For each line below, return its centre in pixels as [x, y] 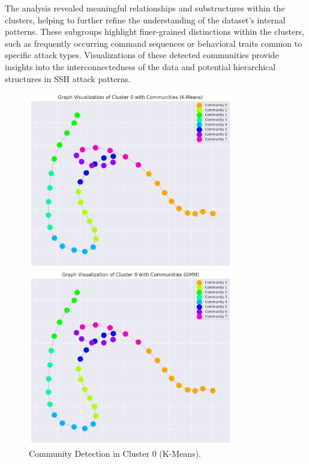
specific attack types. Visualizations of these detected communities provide [142, 55]
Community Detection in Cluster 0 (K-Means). [115, 454]
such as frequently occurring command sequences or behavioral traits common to [154, 43]
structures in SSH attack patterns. [68, 78]
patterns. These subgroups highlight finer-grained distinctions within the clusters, [155, 31]
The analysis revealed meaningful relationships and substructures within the [145, 8]
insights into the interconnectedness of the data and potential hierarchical [140, 66]
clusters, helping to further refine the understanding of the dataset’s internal [145, 19]
